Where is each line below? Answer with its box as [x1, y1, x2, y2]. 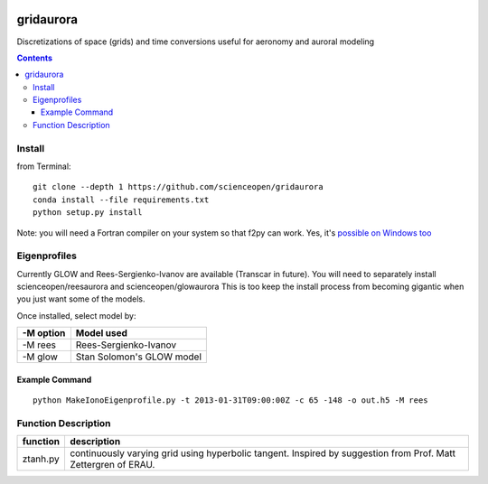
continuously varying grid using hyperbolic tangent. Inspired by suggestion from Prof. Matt [69, 447, 456, 460]
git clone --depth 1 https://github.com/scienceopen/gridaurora [33, 181, 324, 192]
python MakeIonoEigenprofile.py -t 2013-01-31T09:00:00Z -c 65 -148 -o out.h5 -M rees [33, 396, 428, 405]
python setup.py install [33, 208, 143, 218]
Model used [75, 327, 128, 340]
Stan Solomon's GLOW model [75, 350, 202, 363]
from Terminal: [16, 161, 71, 172]
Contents [16, 52, 53, 63]
